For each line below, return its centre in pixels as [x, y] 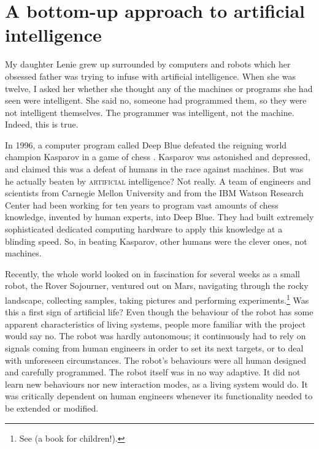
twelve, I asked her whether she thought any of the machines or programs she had [159, 88]
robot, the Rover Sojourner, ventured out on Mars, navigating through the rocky [157, 286]
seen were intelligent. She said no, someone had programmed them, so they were [156, 100]
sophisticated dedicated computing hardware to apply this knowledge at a [144, 229]
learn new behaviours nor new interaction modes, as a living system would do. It [157, 384]
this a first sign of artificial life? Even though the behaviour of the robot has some [159, 312]
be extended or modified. [52, 408]
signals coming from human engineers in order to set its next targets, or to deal [154, 348]
